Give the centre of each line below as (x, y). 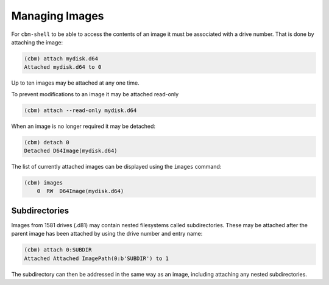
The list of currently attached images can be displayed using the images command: (116, 167)
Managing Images (58, 16)
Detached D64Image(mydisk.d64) (71, 151)
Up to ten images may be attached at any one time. (75, 83)
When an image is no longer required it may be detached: (83, 126)
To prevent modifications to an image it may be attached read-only (95, 94)
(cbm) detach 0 (47, 142)
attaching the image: (37, 42)
